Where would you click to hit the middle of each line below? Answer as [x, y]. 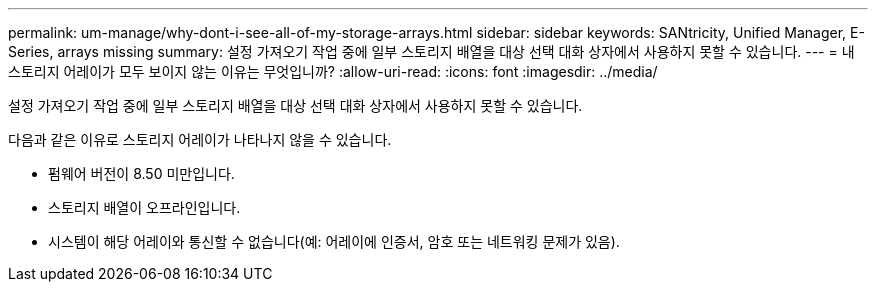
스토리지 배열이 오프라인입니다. [144, 207]
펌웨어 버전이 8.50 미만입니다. [141, 173]
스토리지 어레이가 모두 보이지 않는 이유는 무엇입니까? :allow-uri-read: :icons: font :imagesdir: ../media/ [333, 71]
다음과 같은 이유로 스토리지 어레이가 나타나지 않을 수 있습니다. [200, 139]
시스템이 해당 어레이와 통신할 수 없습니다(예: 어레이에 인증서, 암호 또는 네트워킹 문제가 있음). [334, 241]
